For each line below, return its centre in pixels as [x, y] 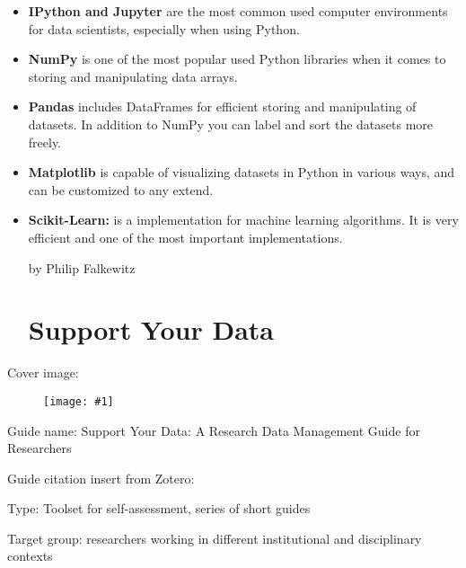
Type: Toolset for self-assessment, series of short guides [159, 508]
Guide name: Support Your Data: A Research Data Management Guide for [214, 430]
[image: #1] [79, 401]
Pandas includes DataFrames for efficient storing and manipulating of [222, 106]
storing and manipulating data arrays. [133, 76]
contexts [30, 556]
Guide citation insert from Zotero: [101, 478]
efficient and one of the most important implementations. [185, 237]
